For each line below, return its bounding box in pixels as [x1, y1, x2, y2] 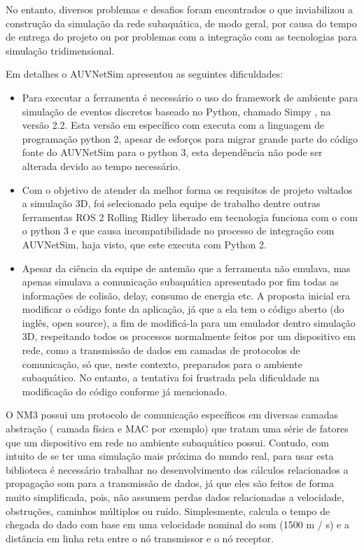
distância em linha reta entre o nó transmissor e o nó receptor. [6, 530, 274, 545]
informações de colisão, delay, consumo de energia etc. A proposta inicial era [22, 288, 351, 302]
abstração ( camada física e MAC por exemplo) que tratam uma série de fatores [6, 421, 349, 436]
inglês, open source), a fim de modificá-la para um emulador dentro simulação [22, 315, 356, 330]
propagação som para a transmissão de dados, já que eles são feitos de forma [6, 476, 334, 491]
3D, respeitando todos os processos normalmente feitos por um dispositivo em [22, 329, 356, 344]
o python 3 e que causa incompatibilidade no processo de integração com [22, 223, 335, 238]
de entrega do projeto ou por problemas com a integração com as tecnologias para [6, 29, 357, 44]
